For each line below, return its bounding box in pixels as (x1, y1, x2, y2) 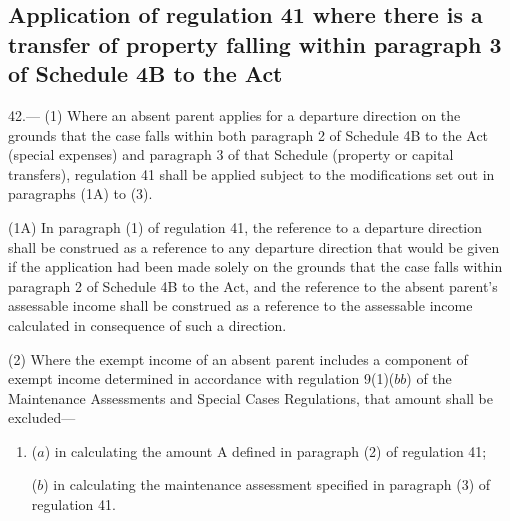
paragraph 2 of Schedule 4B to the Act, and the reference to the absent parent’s (8, 275, 498, 296)
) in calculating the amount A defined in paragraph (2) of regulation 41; (44, 440, 487, 461)
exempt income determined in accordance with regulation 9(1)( (8, 368, 395, 389)
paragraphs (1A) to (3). (8, 183, 153, 204)
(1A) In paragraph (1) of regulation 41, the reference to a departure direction (8, 216, 483, 237)
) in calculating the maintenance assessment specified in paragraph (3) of (43, 474, 491, 495)
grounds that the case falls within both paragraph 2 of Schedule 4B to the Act (8, 124, 489, 145)
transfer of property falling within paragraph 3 (8, 28, 502, 59)
